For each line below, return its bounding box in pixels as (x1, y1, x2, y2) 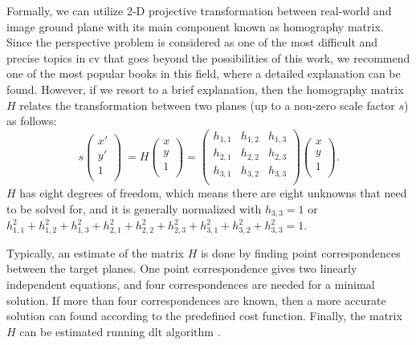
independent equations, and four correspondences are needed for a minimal (6, 276, 375, 292)
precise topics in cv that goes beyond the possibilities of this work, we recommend (6, 49, 410, 66)
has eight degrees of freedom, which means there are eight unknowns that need (19, 185, 407, 201)
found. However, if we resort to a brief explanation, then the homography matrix (6, 80, 404, 97)
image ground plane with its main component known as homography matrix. (6, 18, 384, 34)
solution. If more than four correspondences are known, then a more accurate (6, 291, 386, 308)
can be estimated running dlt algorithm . (19, 323, 221, 339)
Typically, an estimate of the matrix (6, 244, 185, 261)
